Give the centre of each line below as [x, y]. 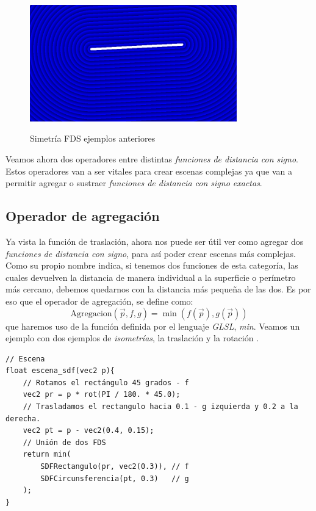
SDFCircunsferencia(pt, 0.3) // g [115, 478]
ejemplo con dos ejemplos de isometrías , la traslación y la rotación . [132, 338]
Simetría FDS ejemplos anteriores [93, 138]
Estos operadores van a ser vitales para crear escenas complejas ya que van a [149, 171]
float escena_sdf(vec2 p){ [60, 371]
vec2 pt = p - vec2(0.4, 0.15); [88, 431]
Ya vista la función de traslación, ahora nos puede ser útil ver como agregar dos [155, 241]
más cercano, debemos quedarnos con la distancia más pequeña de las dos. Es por [158, 289]
